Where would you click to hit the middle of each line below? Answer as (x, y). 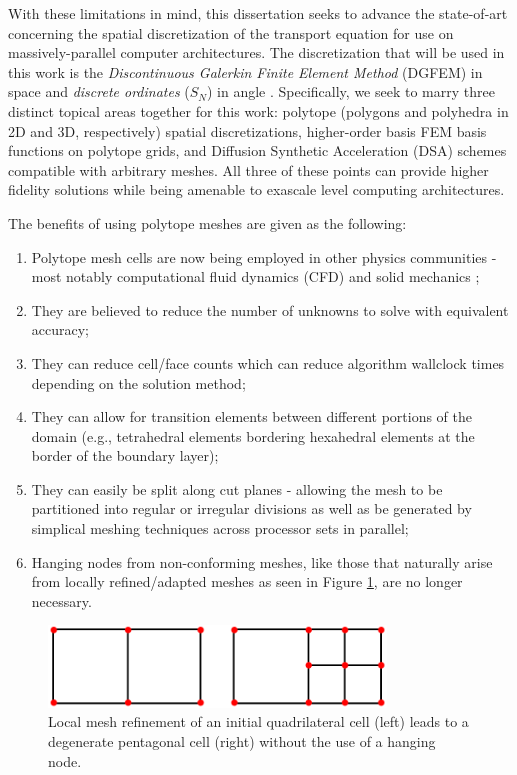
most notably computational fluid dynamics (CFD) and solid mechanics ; (255, 276)
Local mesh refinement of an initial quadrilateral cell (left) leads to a (258, 721)
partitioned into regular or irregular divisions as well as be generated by (251, 508)
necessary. (61, 600)
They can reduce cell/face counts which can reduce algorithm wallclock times (268, 362)
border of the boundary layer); (125, 455)
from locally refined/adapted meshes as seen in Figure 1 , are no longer (247, 581)
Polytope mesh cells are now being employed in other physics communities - (264, 256)
